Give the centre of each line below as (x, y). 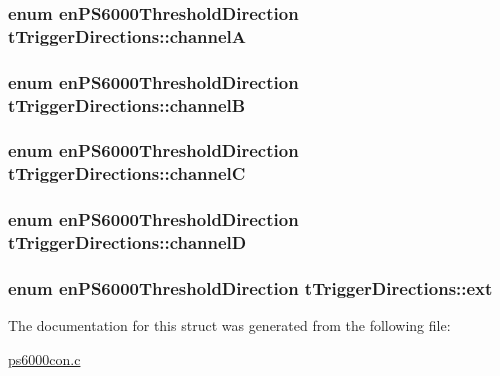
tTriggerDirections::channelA (127, 35)
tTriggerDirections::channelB (127, 104)
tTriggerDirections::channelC (127, 173)
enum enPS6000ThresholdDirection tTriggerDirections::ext (250, 287)
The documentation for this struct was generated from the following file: (229, 325)
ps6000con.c (44, 358)
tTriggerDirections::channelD (127, 242)
